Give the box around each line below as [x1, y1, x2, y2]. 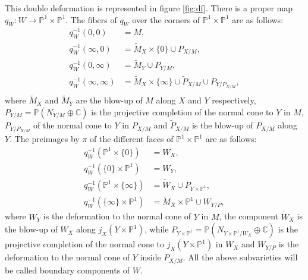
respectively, [212, 94, 256, 106]
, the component [219, 210, 279, 222]
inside [140, 251, 161, 263]
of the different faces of [90, 133, 174, 145]
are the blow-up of [76, 94, 143, 106]
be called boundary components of [5, 263, 130, 276]
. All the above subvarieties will [183, 251, 298, 263]
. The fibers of [65, 13, 117, 26]
